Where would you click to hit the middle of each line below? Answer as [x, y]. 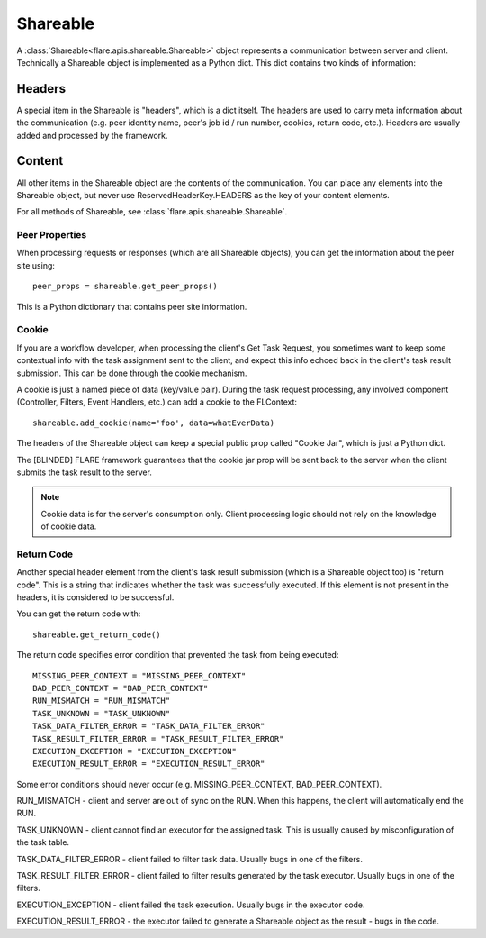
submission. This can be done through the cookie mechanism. [132, 373]
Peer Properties [52, 235]
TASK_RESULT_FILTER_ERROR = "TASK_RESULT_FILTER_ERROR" [158, 738]
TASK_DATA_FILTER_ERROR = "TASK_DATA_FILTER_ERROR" [149, 726]
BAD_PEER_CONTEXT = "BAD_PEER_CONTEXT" [121, 688]
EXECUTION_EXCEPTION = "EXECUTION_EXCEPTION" [135, 751]
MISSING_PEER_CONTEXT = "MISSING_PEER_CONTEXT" [139, 675]
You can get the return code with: [79, 614]
